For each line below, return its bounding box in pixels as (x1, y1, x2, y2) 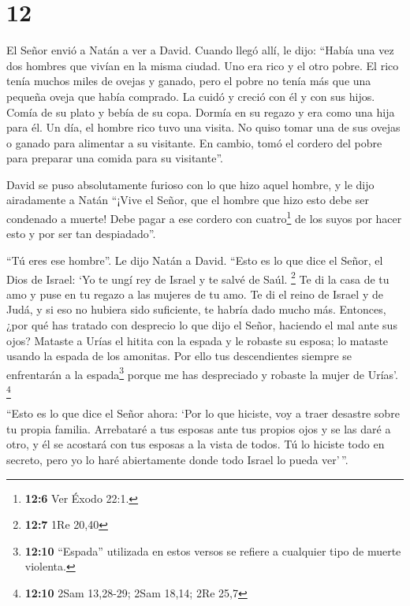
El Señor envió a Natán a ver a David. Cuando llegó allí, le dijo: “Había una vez (6, 42, 394, 58)
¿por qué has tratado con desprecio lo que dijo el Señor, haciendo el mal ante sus (6, 316, 397, 333)
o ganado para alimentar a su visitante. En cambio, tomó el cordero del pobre (6, 134, 382, 151)
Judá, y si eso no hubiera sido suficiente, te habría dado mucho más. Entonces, (6, 301, 386, 318)
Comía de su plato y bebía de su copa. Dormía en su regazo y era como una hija (6, 103, 395, 120)
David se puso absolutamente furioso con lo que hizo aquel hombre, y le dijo (6, 176, 375, 192)
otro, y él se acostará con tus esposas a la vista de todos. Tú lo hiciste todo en (6, 436, 385, 452)
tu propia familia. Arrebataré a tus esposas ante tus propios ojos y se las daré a (6, 420, 391, 437)
